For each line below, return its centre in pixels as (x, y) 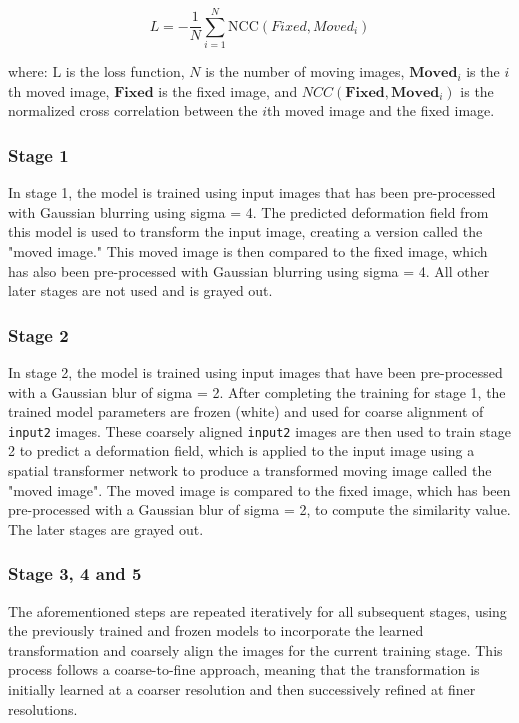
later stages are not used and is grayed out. (140, 290)
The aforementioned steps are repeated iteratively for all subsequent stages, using (257, 610)
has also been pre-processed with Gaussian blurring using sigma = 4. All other (249, 270)
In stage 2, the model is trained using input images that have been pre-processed (255, 371)
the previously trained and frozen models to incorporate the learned (216, 630)
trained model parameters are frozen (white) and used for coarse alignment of (246, 411)
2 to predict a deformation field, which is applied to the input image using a (241, 450)
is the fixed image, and (228, 90)
